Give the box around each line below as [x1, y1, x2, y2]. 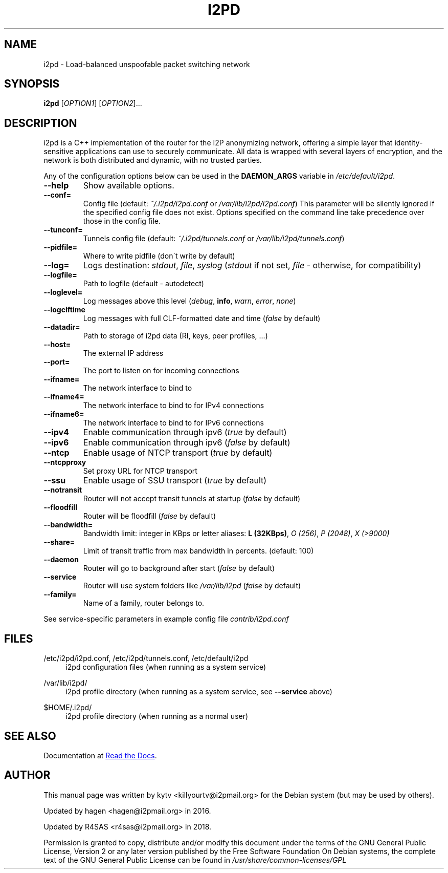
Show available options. [83, 180, 174, 191]
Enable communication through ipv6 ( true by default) [83, 427, 287, 438]
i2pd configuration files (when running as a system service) [65, 663, 266, 672]
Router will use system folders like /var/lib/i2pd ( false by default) [83, 581, 301, 590]
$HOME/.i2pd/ [43, 703, 92, 712]
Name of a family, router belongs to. [83, 599, 205, 608]
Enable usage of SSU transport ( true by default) [83, 475, 267, 486]
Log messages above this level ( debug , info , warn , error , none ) [83, 296, 296, 306]
